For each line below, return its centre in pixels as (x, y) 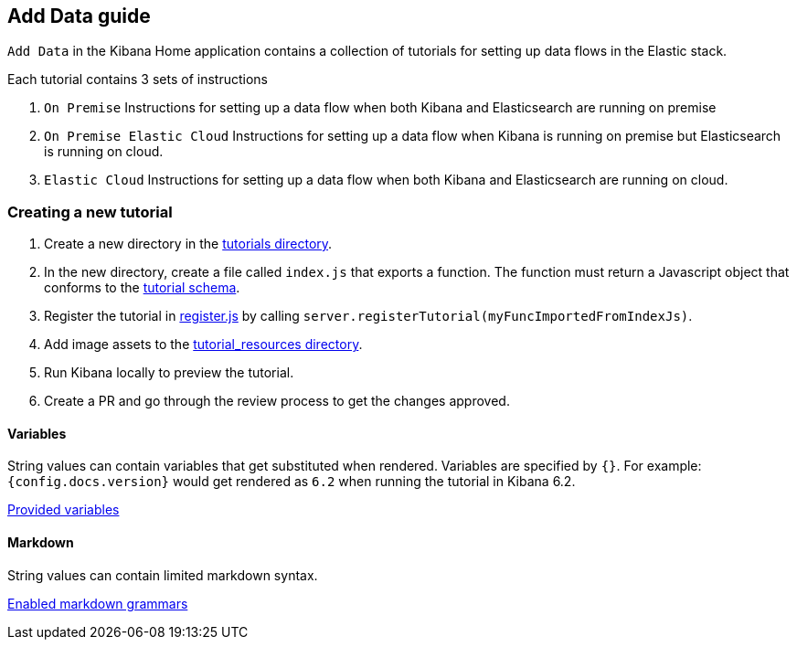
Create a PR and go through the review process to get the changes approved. (277, 401)
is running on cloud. (104, 152)
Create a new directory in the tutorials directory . (188, 244)
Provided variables (64, 510)
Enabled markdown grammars (98, 603)
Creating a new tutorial (90, 212)
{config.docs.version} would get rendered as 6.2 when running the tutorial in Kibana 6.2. (292, 482)
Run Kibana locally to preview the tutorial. (169, 373)
